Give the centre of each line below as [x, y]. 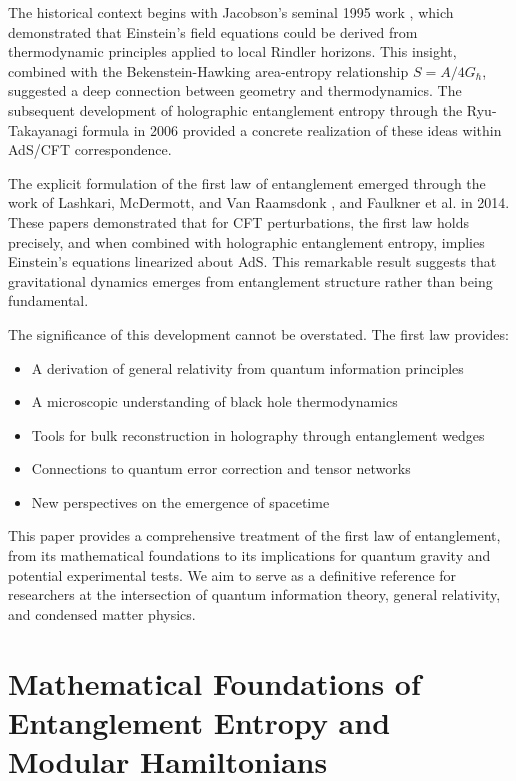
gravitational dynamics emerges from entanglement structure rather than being [250, 280]
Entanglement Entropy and [199, 721]
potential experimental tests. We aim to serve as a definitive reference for [232, 574]
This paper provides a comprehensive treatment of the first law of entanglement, [254, 535]
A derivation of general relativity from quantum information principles [247, 367]
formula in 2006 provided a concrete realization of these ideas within [292, 129]
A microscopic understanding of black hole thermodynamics [214, 401]
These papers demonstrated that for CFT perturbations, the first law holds [238, 221]
